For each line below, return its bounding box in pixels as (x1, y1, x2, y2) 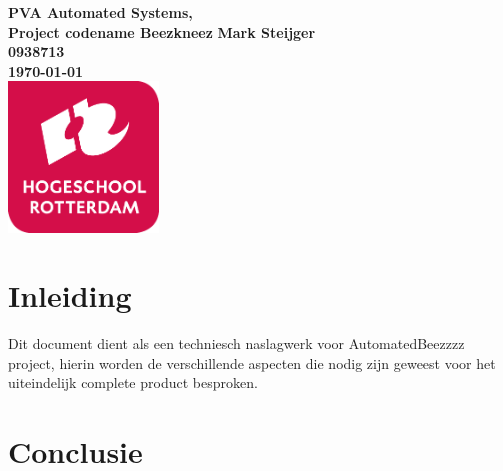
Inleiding (8, 275, 132, 316)
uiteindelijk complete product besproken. (8, 372, 258, 393)
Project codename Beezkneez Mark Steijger (8, 21, 316, 42)
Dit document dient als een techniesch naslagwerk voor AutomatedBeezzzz (8, 333, 465, 354)
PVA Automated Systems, (8, 2, 193, 22)
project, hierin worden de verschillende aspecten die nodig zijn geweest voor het (8, 352, 496, 373)
